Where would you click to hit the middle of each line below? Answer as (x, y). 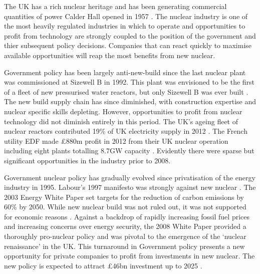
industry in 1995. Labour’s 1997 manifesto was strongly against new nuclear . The (130, 187)
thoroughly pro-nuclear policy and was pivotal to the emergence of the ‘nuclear (125, 236)
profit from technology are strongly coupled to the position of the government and (130, 35)
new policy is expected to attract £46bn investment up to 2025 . (103, 265)
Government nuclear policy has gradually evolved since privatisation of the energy (130, 177)
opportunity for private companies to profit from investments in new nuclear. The (129, 256)
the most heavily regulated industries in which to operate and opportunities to (125, 26)
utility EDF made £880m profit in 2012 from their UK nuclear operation (116, 141)
